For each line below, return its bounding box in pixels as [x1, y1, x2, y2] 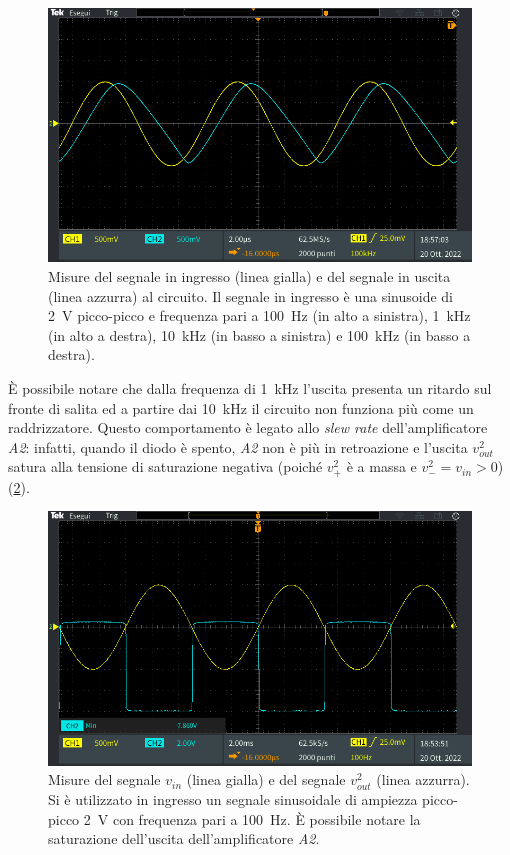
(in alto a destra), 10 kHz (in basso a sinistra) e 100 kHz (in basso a [48, 324, 471, 345]
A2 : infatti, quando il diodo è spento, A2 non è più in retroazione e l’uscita [8, 436, 468, 457]
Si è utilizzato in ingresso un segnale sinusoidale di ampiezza [48, 788, 418, 809]
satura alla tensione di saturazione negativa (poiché [8, 456, 323, 477]
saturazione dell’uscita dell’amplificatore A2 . [48, 828, 320, 849]
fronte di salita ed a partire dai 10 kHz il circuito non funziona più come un [8, 397, 474, 418]
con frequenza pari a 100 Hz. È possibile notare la [112, 808, 421, 829]
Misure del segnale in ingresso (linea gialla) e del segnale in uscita [48, 265, 451, 286]
